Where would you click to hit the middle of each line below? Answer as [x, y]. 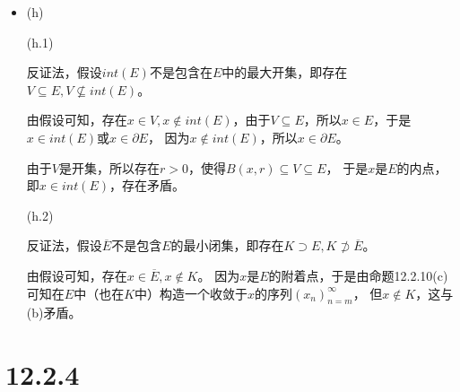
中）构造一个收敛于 [191, 293]
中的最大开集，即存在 [285, 72]
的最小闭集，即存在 [227, 245]
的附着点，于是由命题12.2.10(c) [358, 275]
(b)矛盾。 [54, 313]
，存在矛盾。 [148, 185]
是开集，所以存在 [109, 167]
